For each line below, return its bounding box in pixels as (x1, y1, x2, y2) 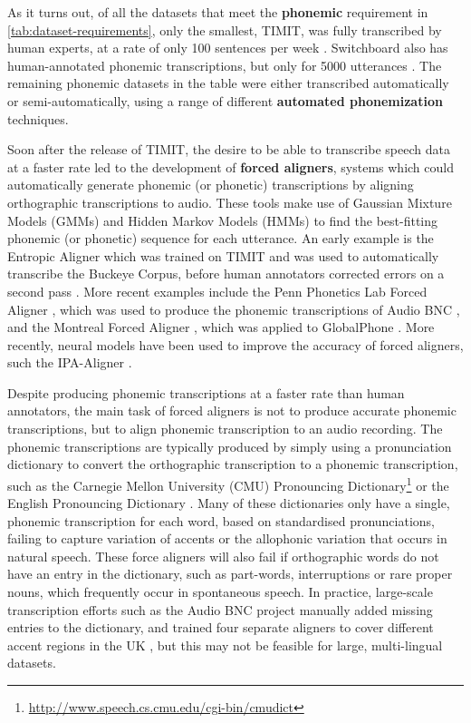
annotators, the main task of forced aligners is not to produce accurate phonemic (7, 401, 457, 420)
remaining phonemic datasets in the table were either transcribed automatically (7, 73, 449, 93)
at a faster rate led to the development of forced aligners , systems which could (7, 157, 454, 176)
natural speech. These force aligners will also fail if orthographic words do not (7, 546, 439, 565)
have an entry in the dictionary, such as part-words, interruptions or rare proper (7, 564, 453, 583)
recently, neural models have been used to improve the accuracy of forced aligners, (7, 335, 464, 354)
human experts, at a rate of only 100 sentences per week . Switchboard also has (7, 38, 448, 57)
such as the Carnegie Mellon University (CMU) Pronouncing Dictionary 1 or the (7, 473, 449, 494)
